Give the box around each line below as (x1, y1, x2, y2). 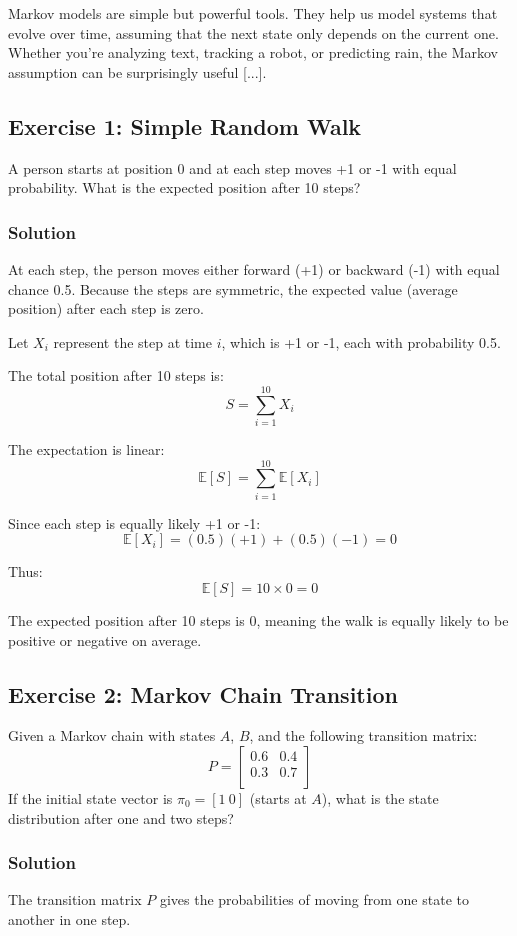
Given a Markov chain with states (8, 725, 216, 746)
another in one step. (8, 908, 131, 929)
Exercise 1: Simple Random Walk (8, 110, 362, 141)
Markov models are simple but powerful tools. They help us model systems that (8, 3, 498, 23)
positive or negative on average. (8, 629, 202, 650)
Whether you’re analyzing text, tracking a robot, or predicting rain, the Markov (8, 42, 498, 63)
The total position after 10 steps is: (8, 365, 224, 386)
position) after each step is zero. (8, 298, 204, 319)
